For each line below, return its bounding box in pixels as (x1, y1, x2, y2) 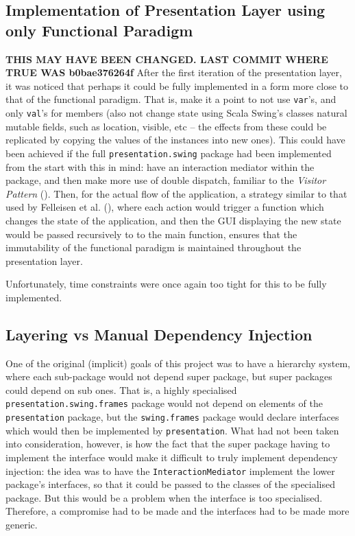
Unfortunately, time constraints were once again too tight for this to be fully (5, 277, 327, 291)
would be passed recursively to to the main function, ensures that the (5, 226, 297, 241)
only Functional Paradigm (5, 19, 193, 40)
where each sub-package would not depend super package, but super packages (5, 369, 332, 384)
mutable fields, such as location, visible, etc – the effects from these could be (5, 119, 327, 133)
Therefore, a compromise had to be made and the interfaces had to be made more (5, 504, 350, 518)
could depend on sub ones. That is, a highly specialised (5, 382, 237, 397)
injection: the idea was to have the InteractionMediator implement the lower (5, 463, 335, 478)
